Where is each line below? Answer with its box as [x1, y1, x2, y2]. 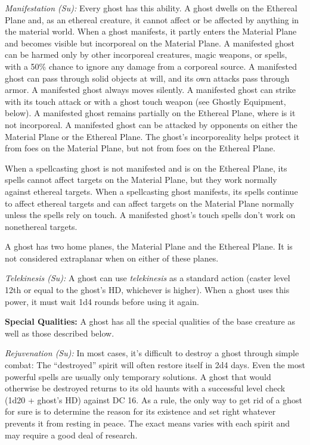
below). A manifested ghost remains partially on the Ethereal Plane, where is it [5, 107, 296, 119]
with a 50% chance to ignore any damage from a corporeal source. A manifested [5, 60, 297, 72]
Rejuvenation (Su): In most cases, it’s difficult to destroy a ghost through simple [5, 347, 299, 359]
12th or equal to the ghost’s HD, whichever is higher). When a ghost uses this [5, 284, 290, 296]
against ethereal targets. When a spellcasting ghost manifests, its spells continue [5, 185, 298, 197]
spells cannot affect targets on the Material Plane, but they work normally [5, 173, 277, 186]
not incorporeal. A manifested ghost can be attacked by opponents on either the [5, 118, 297, 130]
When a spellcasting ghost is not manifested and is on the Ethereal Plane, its [5, 161, 287, 174]
